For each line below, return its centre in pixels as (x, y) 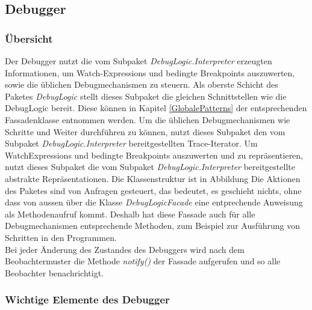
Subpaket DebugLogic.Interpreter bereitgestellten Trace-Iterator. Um (131, 143)
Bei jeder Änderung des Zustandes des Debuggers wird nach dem (125, 249)
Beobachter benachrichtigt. (54, 272)
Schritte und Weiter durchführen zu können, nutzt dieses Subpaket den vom (145, 131)
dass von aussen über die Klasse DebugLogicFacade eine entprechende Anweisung (154, 202)
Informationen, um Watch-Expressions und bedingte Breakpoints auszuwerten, (150, 72)
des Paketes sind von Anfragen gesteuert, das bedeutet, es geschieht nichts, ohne (153, 190)
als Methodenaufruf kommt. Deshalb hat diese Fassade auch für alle (130, 214)
